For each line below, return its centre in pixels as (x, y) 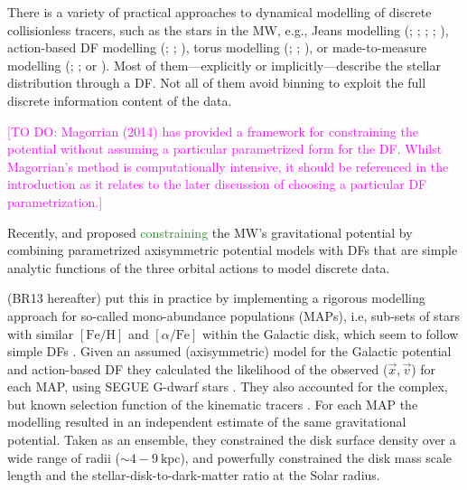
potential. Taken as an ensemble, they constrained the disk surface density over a (232, 440)
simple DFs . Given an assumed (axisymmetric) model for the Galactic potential (229, 351)
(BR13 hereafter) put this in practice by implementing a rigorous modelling (216, 298)
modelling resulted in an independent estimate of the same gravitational (207, 422)
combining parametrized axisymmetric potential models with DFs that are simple (233, 250)
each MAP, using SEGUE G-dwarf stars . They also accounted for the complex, (228, 386)
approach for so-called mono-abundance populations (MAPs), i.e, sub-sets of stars (234, 315)
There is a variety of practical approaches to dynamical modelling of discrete (219, 12)
